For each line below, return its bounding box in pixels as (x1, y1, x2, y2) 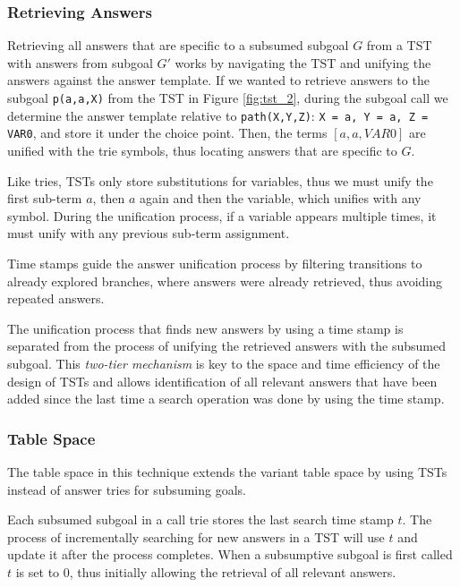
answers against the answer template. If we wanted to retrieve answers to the (7, 71, 430, 89)
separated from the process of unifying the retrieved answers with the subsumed (7, 336, 446, 355)
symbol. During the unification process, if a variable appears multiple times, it (7, 206, 437, 225)
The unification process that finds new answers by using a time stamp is (7, 319, 404, 337)
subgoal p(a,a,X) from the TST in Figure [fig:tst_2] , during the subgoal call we (7, 89, 448, 106)
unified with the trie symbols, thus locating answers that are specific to (7, 140, 397, 159)
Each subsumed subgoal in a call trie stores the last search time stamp (7, 510, 394, 529)
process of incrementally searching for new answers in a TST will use (7, 527, 385, 546)
